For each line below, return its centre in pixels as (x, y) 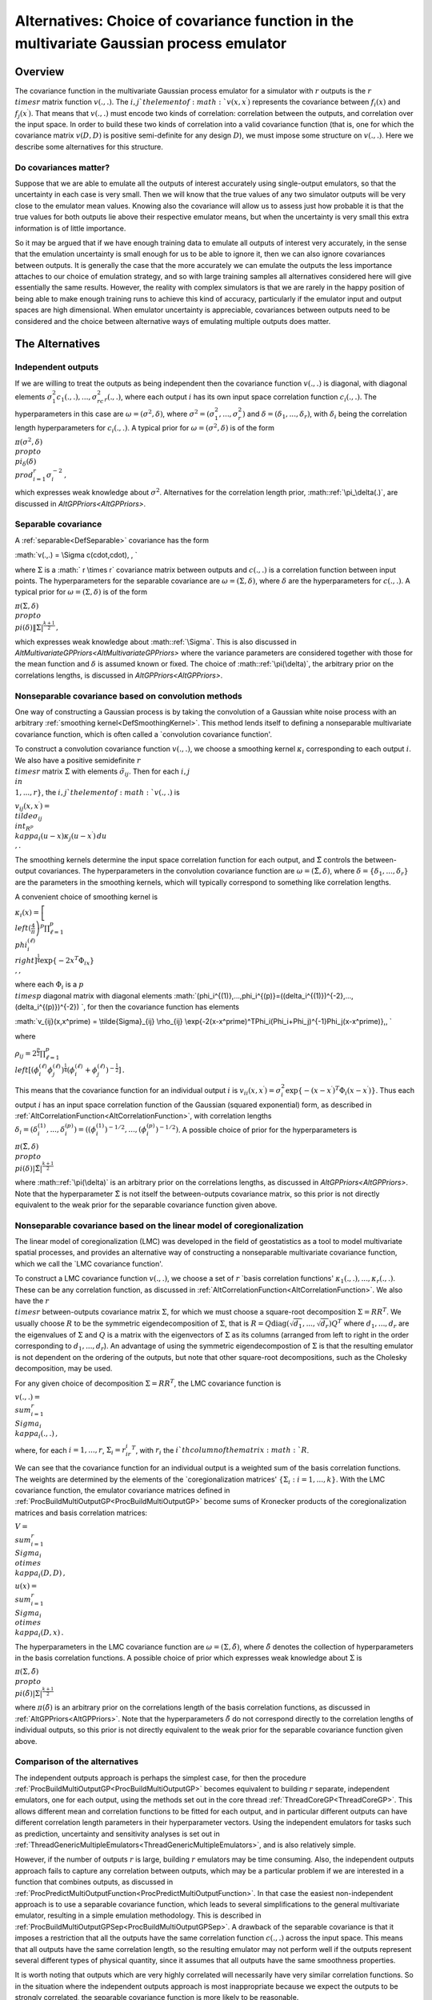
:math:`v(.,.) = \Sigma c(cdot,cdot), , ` (76, 555)
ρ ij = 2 (26, 1054)
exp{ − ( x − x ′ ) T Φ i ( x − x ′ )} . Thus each (350, 1091)
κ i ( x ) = (27, 914)
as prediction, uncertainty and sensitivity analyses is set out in (117, 1834)
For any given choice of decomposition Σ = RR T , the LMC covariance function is (148, 1382)
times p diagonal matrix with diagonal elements (94, 995)
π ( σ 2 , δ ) (29, 441)
